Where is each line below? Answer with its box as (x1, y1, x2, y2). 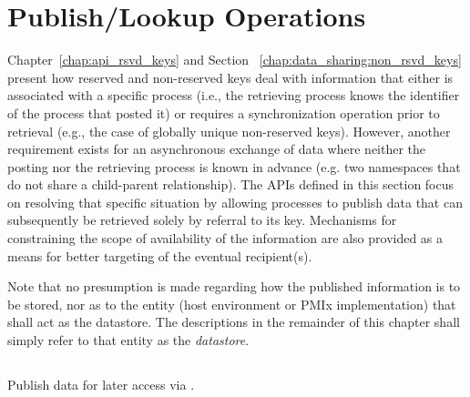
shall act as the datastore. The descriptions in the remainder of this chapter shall (7, 312, 460, 331)
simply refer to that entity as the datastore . (7, 331, 250, 350)
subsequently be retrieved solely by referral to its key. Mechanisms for (7, 210, 397, 229)
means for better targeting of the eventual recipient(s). (7, 246, 312, 265)
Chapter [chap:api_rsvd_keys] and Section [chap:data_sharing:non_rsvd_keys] (7, 50, 462, 69)
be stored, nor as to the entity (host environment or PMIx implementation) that (7, 294, 456, 313)
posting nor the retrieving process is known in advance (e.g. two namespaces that (7, 157, 461, 176)
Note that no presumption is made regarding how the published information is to (7, 277, 461, 296)
